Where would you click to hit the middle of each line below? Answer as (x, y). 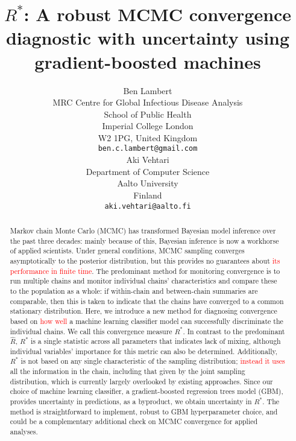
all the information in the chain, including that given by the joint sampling (128, 371)
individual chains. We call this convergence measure (91, 331)
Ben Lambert (148, 90)
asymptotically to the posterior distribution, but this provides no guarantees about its (145, 260)
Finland (148, 195)
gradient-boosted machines (148, 61)
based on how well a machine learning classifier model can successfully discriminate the (146, 321)
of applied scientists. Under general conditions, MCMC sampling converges (127, 251)
